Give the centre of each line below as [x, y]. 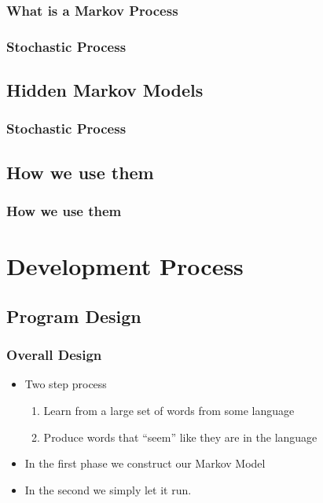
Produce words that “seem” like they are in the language [180, 437]
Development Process [125, 266]
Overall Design [54, 355]
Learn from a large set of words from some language [169, 410]
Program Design [74, 316]
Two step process [66, 384]
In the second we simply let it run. [108, 489]
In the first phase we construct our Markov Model [145, 463]
